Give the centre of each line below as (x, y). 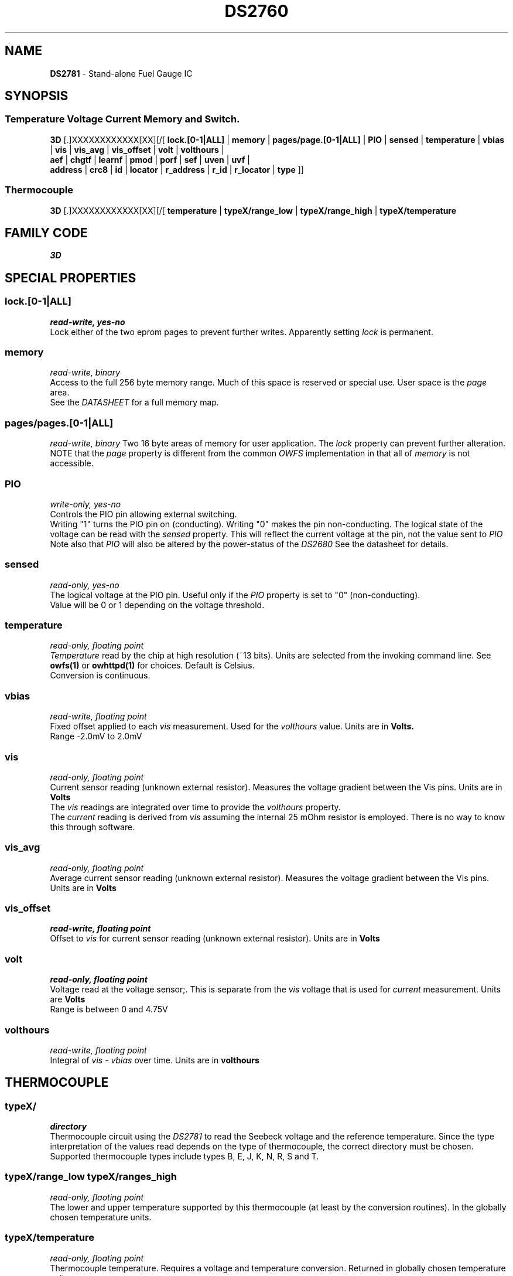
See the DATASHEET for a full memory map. (134, 402)
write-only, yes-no (85, 504)
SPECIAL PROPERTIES (71, 278)
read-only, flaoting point (97, 1197)
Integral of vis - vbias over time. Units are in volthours (155, 1060)
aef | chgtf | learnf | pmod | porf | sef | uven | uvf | (150, 159)
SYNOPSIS (37, 96)
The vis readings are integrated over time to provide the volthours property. (195, 807)
